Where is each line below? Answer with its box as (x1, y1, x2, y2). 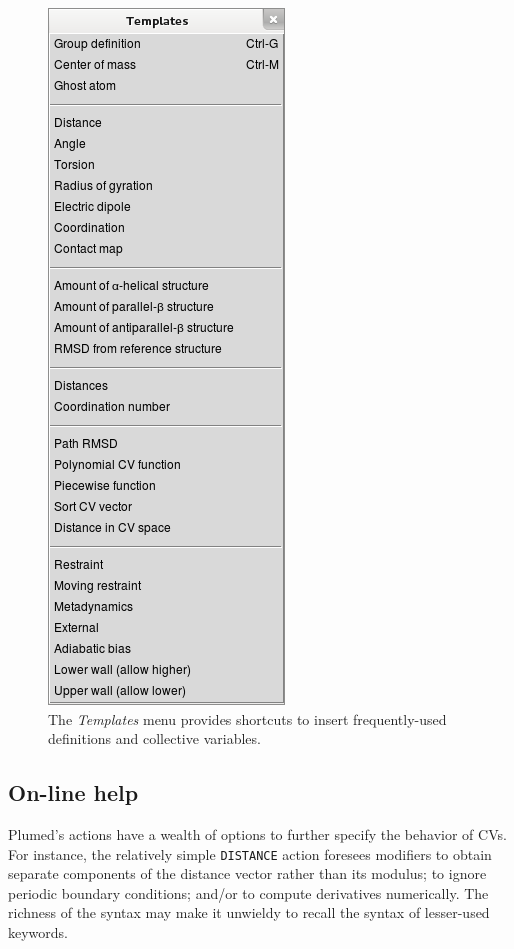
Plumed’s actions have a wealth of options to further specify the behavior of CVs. (8, 823, 507, 844)
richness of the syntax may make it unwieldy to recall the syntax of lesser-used (8, 902, 490, 923)
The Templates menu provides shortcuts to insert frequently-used (48, 708, 447, 729)
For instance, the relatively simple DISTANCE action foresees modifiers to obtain (8, 843, 492, 864)
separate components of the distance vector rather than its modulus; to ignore (8, 863, 487, 884)
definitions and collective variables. (48, 728, 261, 749)
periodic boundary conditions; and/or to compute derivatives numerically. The (8, 882, 489, 903)
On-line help (8, 777, 139, 808)
